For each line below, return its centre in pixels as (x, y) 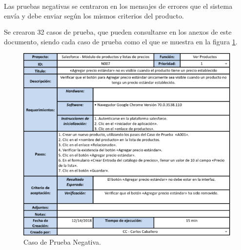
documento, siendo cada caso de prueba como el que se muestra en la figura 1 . (121, 41)
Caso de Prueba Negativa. (62, 242)
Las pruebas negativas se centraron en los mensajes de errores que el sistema (118, 6)
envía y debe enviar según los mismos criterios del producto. (94, 15)
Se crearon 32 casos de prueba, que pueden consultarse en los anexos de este (118, 32)
